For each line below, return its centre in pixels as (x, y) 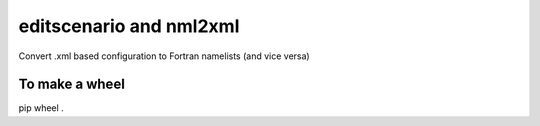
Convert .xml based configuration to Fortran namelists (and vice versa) (164, 56)
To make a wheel (71, 84)
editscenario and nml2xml (129, 26)
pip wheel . (41, 108)
